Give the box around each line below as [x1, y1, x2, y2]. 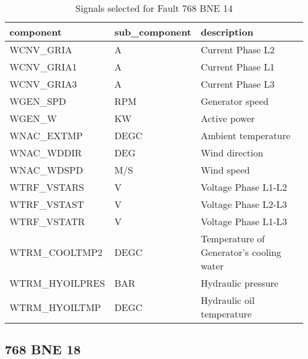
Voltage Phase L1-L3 [200, 214, 287, 228]
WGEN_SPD [9, 94, 66, 108]
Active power [200, 111, 255, 125]
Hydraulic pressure [200, 276, 278, 290]
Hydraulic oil [200, 293, 255, 307]
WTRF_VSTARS [9, 180, 85, 194]
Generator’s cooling [200, 245, 281, 259]
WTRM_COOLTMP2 [9, 245, 102, 259]
